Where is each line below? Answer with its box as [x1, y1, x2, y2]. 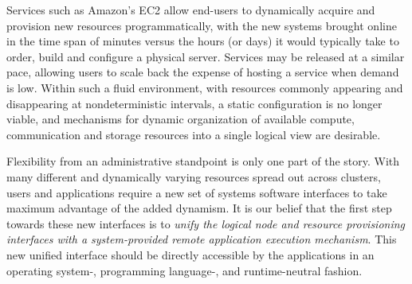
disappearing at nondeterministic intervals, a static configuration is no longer [6, 95, 383, 111]
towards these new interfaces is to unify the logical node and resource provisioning [6, 215, 406, 231]
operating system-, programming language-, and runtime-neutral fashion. [6, 262, 363, 278]
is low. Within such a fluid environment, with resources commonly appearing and [6, 79, 403, 95]
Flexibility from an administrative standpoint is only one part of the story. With [6, 153, 400, 169]
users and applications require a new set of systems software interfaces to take [6, 184, 387, 200]
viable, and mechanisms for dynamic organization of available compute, [6, 111, 355, 127]
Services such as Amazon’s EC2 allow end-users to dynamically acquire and [6, 2, 375, 18]
